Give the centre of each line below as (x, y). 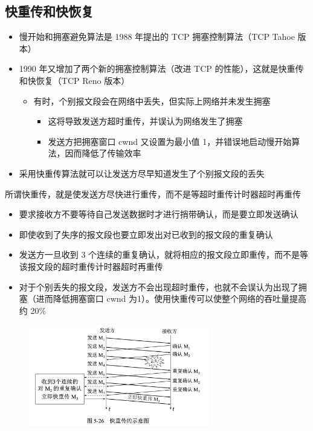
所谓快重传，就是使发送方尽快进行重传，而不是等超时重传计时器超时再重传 (153, 193)
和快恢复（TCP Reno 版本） (74, 80)
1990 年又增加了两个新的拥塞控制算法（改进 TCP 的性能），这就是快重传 (161, 69)
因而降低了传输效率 (103, 153)
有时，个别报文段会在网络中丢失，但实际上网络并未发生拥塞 (152, 101)
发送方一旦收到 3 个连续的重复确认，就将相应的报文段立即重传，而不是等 (164, 254)
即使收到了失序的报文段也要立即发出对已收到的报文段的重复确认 (146, 234)
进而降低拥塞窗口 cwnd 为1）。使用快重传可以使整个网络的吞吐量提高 (171, 299)
